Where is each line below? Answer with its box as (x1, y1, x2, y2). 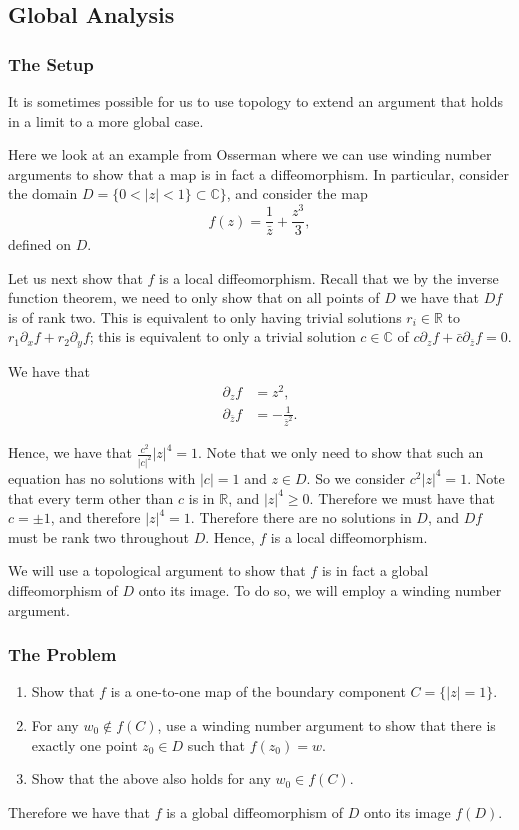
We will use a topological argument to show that (8, 560, 306, 581)
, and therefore (50, 507, 141, 528)
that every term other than (8, 487, 174, 508)
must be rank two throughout (8, 526, 190, 547)
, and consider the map (226, 183, 368, 204)
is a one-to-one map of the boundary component (110, 681, 406, 702)
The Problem (8, 642, 117, 667)
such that (187, 734, 246, 755)
